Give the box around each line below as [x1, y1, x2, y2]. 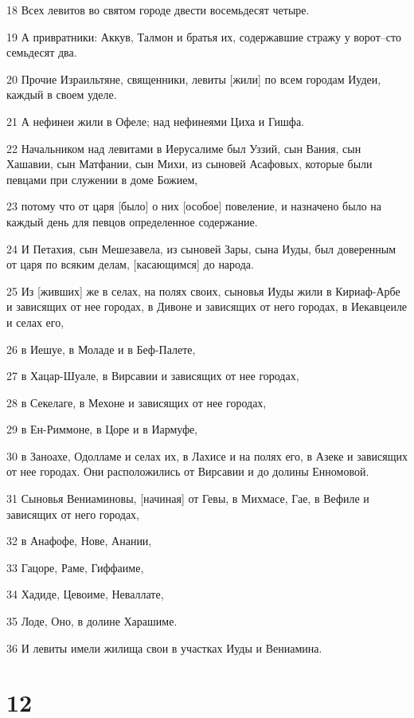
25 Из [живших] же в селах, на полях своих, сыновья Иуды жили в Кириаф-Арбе [6, 282, 400, 299]
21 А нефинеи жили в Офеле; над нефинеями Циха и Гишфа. [6, 112, 305, 129]
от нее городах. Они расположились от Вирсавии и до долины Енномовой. [6, 463, 369, 480]
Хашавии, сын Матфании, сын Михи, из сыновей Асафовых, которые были [6, 155, 373, 172]
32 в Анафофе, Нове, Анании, [6, 532, 152, 549]
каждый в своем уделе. [6, 86, 117, 103]
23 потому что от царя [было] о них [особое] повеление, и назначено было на [6, 198, 381, 214]
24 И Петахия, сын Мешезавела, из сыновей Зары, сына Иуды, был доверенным [6, 240, 396, 257]
